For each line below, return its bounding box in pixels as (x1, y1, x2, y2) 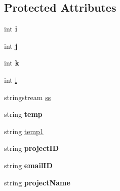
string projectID (4, 143, 59, 153)
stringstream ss (4, 91, 51, 102)
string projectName (4, 177, 70, 187)
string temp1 (4, 125, 44, 136)
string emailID (4, 160, 53, 170)
